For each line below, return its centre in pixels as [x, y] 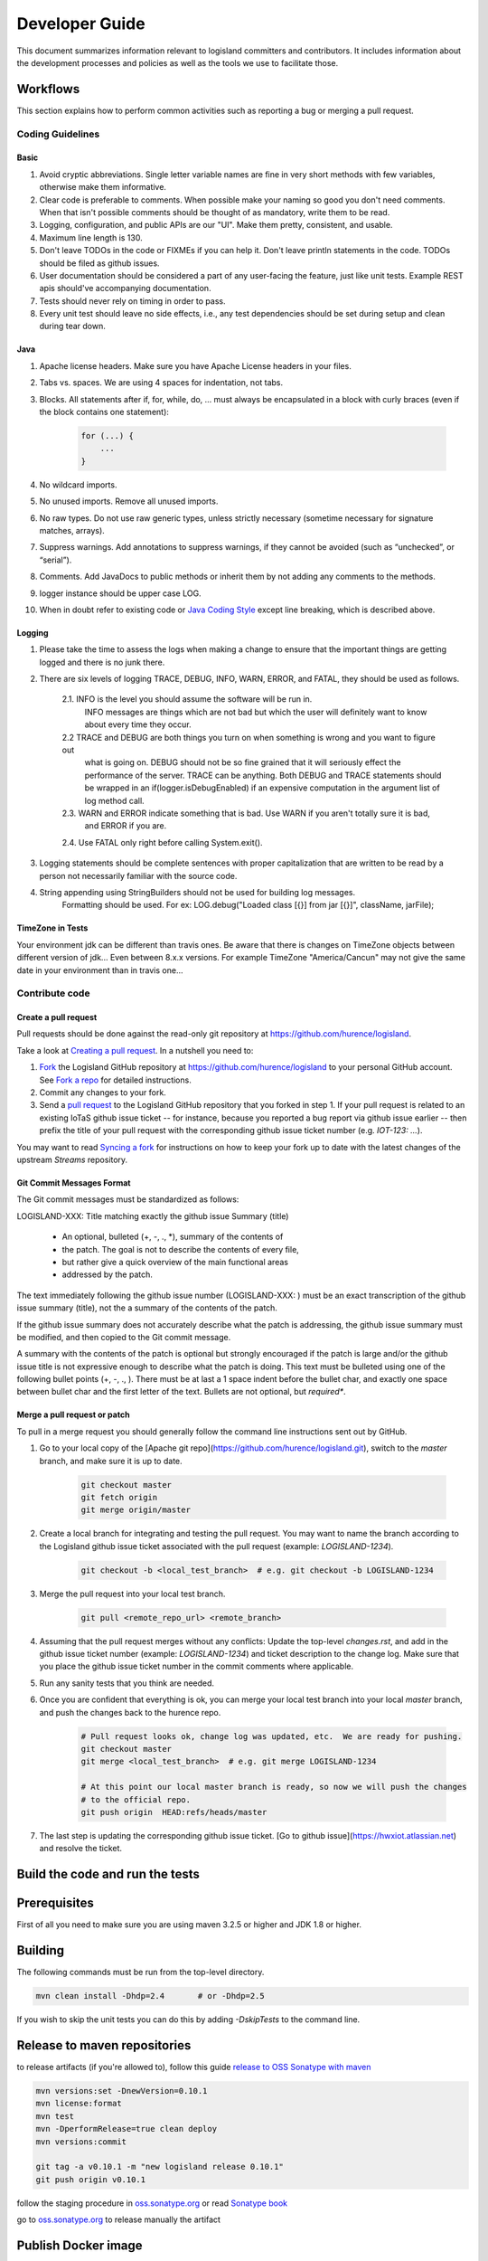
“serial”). [56, 560]
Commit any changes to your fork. [103, 1093]
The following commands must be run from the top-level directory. [141, 1972]
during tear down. [72, 326]
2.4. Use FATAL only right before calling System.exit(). [162, 842]
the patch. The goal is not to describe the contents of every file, [181, 1249]
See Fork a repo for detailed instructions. [115, 1080]
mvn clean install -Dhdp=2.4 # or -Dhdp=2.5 [150, 1996]
